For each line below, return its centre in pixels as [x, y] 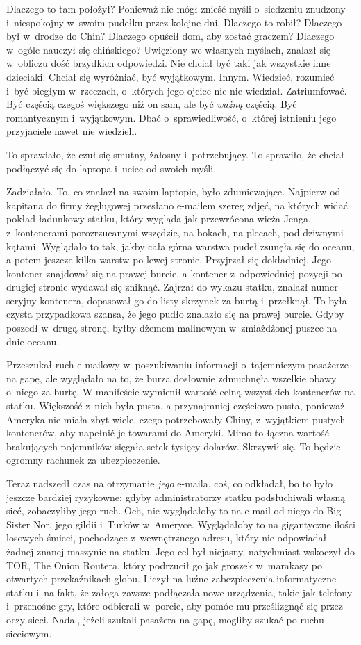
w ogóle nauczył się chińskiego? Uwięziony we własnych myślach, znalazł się [169, 49]
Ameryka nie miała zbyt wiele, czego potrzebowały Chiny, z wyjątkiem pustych [176, 419]
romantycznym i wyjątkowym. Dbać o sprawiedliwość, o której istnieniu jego [171, 117]
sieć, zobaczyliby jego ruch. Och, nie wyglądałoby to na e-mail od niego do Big [174, 511]
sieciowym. [29, 633]
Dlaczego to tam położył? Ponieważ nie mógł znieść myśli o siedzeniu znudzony [176, 8]
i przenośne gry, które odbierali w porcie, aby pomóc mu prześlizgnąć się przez [175, 606]
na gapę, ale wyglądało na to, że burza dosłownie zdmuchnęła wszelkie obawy [171, 378]
